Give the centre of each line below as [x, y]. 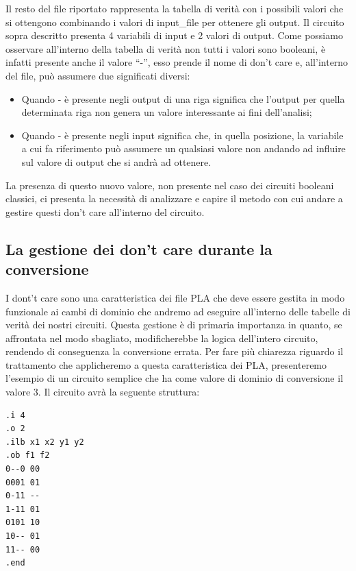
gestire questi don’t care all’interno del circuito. [105, 211]
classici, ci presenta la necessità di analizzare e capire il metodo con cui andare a [174, 198]
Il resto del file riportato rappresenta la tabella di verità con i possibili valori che [175, 8]
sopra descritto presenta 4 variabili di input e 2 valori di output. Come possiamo [174, 35]
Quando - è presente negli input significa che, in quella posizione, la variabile [182, 135]
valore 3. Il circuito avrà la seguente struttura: [103, 392]
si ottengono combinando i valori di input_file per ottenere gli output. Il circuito [175, 22]
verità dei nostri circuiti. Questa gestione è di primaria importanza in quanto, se [174, 325]
